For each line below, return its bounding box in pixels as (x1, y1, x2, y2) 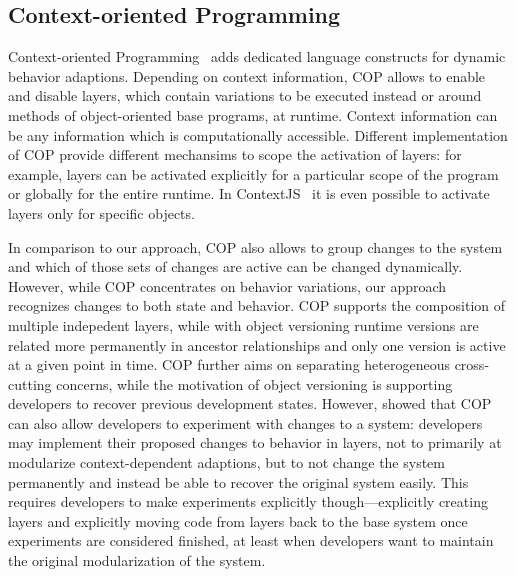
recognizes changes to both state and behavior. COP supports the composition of (8, 295, 505, 316)
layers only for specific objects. (8, 202, 195, 223)
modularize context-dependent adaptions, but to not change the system (8, 452, 445, 473)
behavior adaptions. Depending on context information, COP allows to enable (8, 65, 486, 86)
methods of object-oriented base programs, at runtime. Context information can (8, 104, 498, 125)
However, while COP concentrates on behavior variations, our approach (8, 275, 447, 296)
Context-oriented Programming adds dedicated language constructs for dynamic (8, 46, 506, 67)
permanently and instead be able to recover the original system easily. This (8, 471, 469, 492)
